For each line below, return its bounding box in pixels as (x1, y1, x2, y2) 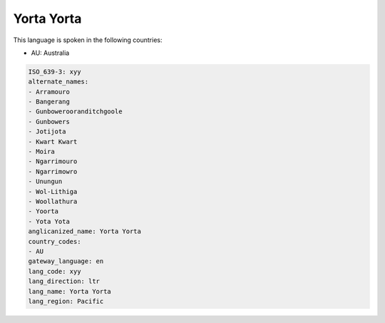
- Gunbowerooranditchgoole (28, 108, 123, 116)
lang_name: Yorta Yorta (28, 287, 112, 295)
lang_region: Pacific (28, 297, 104, 305)
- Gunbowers (28, 118, 71, 125)
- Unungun (28, 178, 63, 185)
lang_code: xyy (28, 267, 81, 275)
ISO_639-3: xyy (28, 68, 81, 76)
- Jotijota (28, 128, 66, 135)
